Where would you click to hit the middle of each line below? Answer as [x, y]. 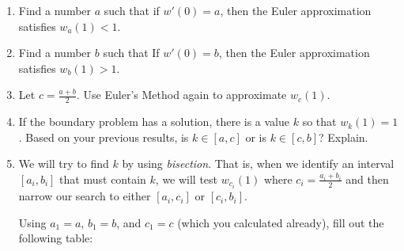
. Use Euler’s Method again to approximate [182, 95]
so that [319, 122]
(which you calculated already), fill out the [281, 222]
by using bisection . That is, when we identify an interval [258, 164]
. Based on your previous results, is [104, 137]
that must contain [103, 179]
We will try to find [64, 164]
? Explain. [344, 137]
